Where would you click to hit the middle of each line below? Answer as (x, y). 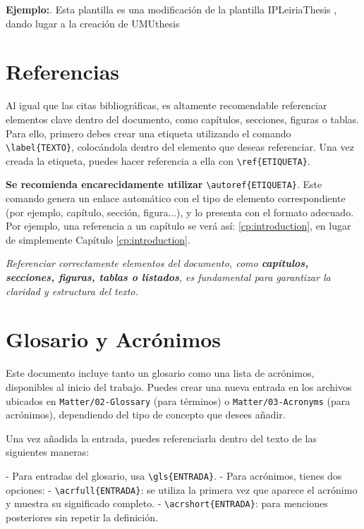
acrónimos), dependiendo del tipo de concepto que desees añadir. (146, 415)
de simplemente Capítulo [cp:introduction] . (98, 239)
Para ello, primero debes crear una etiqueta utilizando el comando (148, 133)
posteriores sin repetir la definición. (82, 517)
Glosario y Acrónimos (114, 339)
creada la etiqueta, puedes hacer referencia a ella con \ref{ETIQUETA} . (158, 160)
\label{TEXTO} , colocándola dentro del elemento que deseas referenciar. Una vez (180, 147)
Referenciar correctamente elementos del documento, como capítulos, (157, 263)
